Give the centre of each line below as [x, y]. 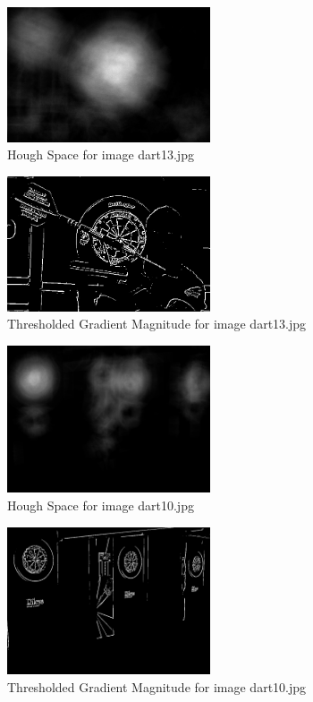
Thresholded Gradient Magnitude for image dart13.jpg [157, 324]
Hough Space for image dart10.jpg [101, 505]
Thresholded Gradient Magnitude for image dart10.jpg [157, 686]
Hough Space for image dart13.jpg [101, 154]
